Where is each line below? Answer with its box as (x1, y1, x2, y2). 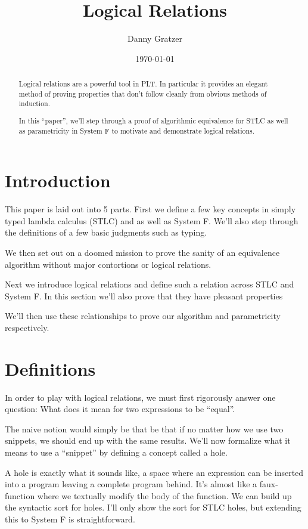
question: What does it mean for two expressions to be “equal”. (5, 403, 235, 415)
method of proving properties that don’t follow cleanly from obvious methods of (18, 88, 267, 98)
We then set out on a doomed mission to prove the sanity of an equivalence (5, 246, 280, 258)
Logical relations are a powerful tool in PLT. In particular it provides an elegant (18, 79, 268, 89)
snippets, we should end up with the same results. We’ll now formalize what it (5, 434, 291, 447)
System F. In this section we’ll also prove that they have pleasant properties (5, 289, 283, 302)
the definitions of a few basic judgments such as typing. (5, 226, 207, 239)
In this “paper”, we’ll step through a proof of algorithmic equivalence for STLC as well (18, 115, 288, 125)
